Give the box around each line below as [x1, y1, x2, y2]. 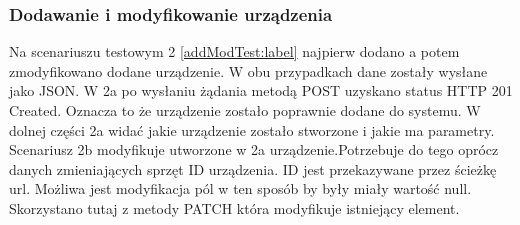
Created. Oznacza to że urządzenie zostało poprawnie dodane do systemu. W [9, 100, 481, 120]
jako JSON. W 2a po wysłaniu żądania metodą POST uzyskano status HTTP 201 [9, 80, 513, 101]
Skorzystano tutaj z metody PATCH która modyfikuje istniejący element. [9, 197, 460, 218]
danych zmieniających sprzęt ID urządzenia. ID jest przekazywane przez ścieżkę [9, 158, 497, 179]
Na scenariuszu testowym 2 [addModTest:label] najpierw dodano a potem [9, 41, 460, 62]
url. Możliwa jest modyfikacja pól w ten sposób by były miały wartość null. [9, 178, 472, 199]
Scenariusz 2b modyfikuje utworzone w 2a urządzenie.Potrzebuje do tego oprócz [9, 139, 499, 160]
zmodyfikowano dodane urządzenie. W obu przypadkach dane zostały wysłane [9, 60, 488, 81]
